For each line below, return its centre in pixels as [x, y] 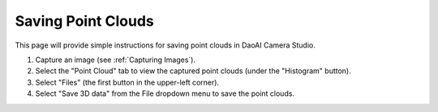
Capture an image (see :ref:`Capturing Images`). [116, 60]
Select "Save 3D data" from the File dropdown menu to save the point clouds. [165, 93]
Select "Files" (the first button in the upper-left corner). [127, 82]
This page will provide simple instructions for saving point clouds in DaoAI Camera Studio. [165, 45]
